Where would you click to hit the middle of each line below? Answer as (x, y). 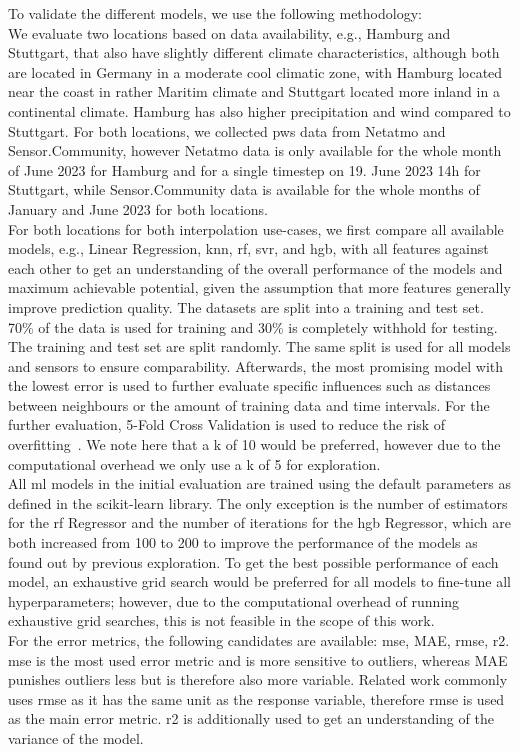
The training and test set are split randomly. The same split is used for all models (259, 346)
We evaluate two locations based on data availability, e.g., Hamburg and (229, 32)
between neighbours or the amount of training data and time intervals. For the (249, 404)
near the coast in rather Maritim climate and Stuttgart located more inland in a (254, 91)
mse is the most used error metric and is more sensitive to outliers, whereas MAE (258, 659)
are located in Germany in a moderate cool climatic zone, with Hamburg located (255, 71)
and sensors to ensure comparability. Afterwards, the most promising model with (256, 365)
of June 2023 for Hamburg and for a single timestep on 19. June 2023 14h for (244, 169)
